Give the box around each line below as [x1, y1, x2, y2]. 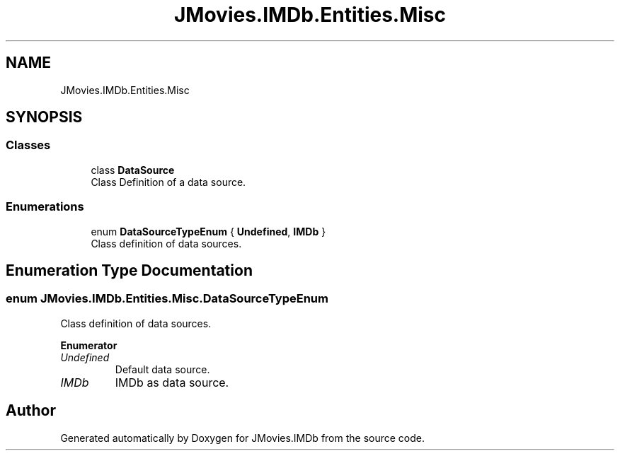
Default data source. [115, 363, 210, 375]
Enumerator [60, 339, 117, 351]
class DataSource [91, 163, 175, 176]
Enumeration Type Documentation [6, 261, 253, 279]
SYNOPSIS [6, 108, 83, 127]
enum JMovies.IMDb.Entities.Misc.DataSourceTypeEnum [6, 291, 328, 306]
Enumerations [6, 199, 84, 214]
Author [6, 402, 56, 420]
